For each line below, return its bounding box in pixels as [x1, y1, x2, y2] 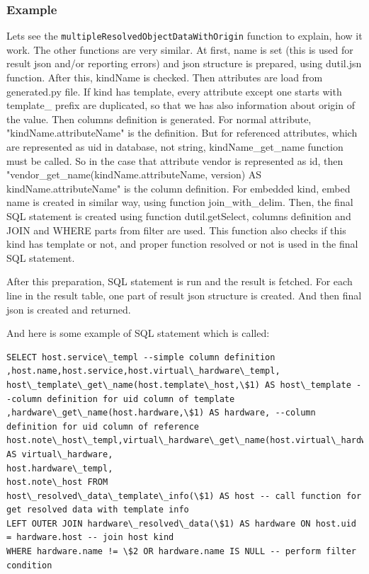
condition [6, 560, 52, 570]
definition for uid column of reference [6, 421, 200, 432]
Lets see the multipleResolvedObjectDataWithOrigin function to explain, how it [6, 28, 363, 43]
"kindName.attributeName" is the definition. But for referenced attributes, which [6, 125, 358, 140]
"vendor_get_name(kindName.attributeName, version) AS [6, 167, 262, 182]
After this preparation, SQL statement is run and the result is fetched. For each [6, 274, 353, 289]
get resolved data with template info [6, 505, 189, 515]
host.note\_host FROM [6, 477, 108, 488]
